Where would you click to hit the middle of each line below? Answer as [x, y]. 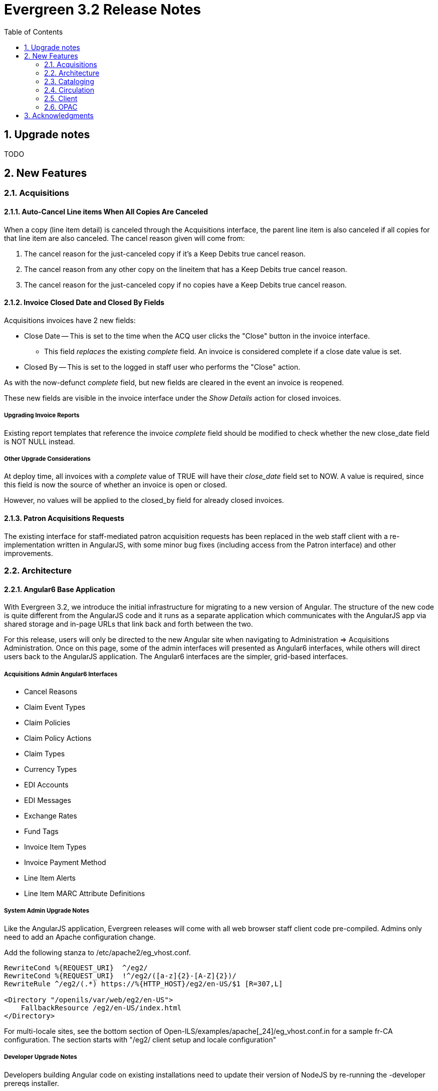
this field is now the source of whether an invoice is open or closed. [116, 485]
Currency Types [51, 769]
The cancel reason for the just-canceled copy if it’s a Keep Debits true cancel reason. [165, 253]
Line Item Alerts [50, 878]
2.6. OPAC [61, 107]
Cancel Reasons [51, 692]
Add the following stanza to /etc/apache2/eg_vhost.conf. [97, 952]
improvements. [29, 553]
